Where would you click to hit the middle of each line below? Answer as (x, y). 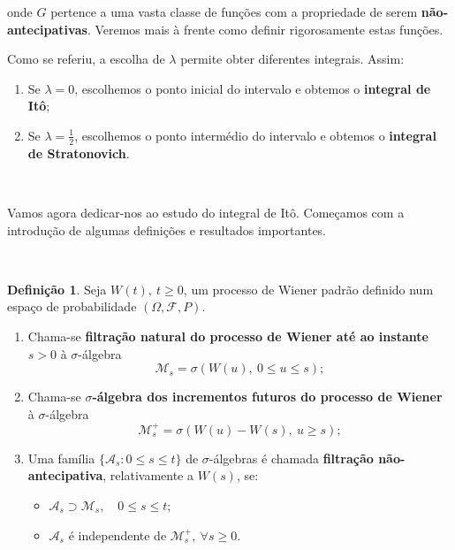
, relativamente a (148, 475)
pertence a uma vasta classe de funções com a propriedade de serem (234, 11)
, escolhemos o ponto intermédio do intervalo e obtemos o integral (255, 135)
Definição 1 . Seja (57, 289)
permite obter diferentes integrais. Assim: (292, 59)
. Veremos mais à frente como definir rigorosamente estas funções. (265, 29)
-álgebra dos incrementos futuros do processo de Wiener (267, 397)
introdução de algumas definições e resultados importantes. (167, 229)
